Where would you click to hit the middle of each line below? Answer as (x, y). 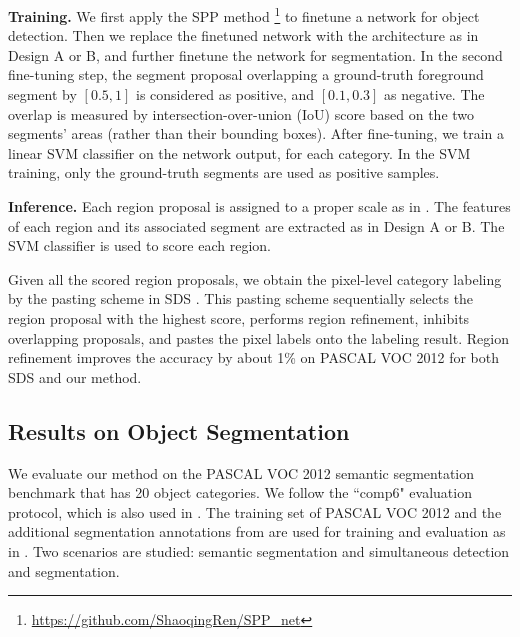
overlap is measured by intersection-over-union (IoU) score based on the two (241, 113)
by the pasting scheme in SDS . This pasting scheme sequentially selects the (241, 298)
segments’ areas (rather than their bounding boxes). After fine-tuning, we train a (256, 133)
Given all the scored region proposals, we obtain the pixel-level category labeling (255, 278)
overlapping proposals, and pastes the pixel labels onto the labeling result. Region (258, 337)
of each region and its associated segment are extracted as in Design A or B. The (256, 225)
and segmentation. (64, 570)
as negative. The (434, 94)
